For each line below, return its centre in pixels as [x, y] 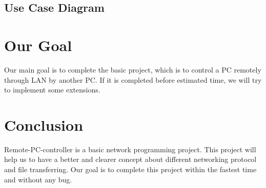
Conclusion [44, 124]
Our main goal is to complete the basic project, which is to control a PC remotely [133, 69]
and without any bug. [38, 179]
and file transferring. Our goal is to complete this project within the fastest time [130, 169]
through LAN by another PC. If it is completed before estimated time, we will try [133, 79]
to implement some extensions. [52, 90]
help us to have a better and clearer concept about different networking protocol [130, 159]
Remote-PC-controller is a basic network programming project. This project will [130, 149]
